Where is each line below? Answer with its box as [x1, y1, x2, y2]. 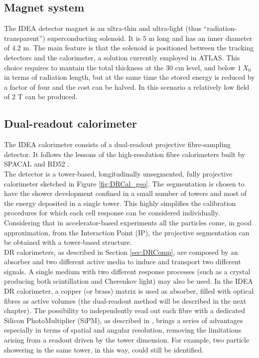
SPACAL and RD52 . [4, 159, 70, 169]
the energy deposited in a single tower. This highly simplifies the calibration [4, 197, 236, 208]
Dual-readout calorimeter [4, 116, 137, 131]
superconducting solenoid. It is [47, 32, 141, 43]
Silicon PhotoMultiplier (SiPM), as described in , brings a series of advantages [4, 315, 243, 325]
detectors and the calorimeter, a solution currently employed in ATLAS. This [4, 52, 240, 62]
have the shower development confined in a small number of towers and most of [4, 188, 247, 198]
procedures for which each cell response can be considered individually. [4, 207, 220, 218]
